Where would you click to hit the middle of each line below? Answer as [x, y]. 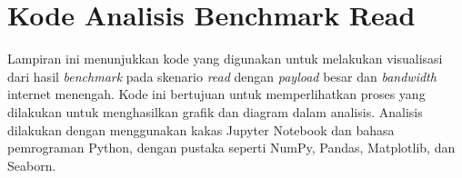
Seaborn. [32, 165]
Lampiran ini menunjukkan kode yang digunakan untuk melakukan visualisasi [225, 59]
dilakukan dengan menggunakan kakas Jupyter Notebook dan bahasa [201, 129]
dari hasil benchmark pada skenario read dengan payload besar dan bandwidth [222, 76]
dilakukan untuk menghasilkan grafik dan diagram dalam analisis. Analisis [215, 111]
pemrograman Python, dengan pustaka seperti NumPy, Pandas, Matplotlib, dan [231, 148]
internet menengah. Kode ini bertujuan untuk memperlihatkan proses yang [216, 94]
